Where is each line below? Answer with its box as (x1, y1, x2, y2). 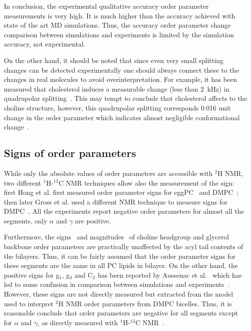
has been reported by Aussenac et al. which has (97, 269, 242, 280)
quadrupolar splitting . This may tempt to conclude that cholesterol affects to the (4, 93, 247, 103)
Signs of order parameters (4, 145, 136, 160)
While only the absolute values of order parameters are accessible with (4, 168, 213, 178)
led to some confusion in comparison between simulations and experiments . (4, 279, 230, 289)
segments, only (4, 215, 47, 225)
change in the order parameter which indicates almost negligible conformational (4, 112, 240, 122)
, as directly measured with (37, 317, 118, 327)
